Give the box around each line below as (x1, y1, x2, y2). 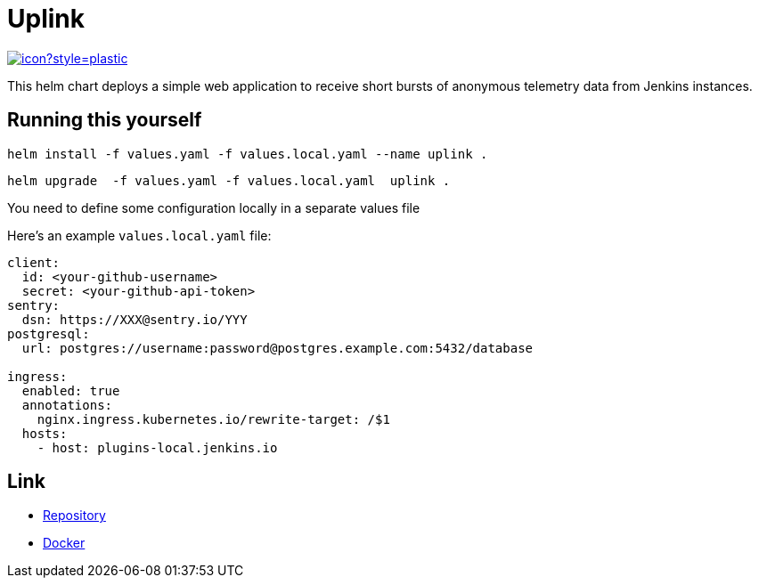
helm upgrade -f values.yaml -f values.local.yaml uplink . (7, 173, 451, 188)
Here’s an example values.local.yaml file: (7, 227, 272, 243)
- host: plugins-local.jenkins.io (37, 440, 278, 455)
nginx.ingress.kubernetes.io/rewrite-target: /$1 (37, 411, 390, 427)
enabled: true (21, 383, 120, 398)
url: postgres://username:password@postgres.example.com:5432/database (21, 340, 534, 355)
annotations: (21, 397, 113, 412)
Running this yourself (7, 109, 202, 132)
